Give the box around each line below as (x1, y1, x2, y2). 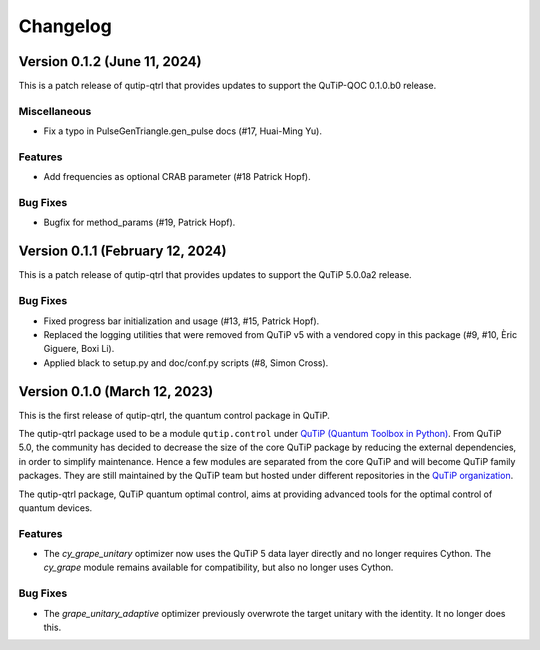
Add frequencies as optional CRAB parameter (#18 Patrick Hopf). (43, 171, 311, 183)
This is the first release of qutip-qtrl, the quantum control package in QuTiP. (18, 409, 330, 421)
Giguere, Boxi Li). (43, 343, 115, 355)
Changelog (18, 15, 112, 37)
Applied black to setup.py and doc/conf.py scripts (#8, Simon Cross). (43, 356, 329, 369)
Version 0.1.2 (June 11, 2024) (18, 53, 202, 70)
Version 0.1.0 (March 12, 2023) (18, 383, 214, 400)
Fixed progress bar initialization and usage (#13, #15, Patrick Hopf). (43, 315, 320, 327)
